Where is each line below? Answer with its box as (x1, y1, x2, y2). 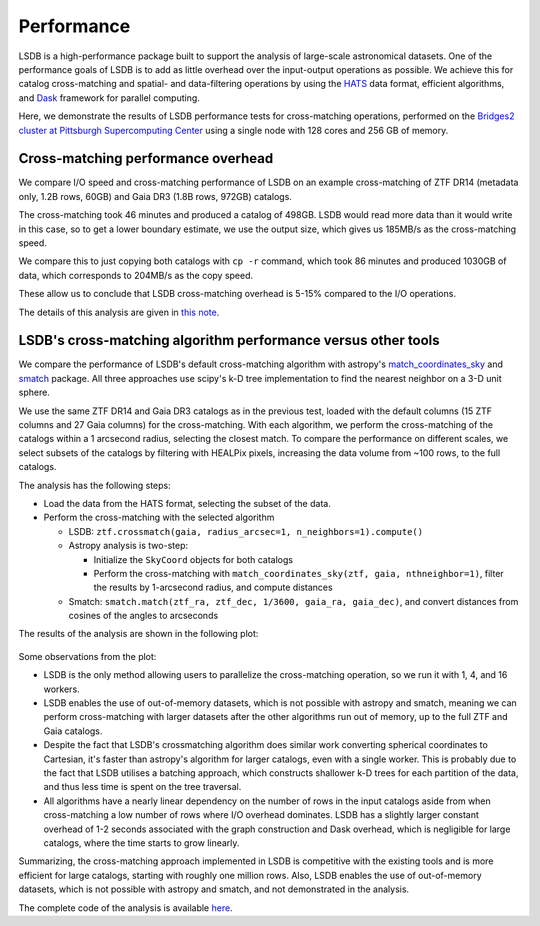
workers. (43, 683, 80, 695)
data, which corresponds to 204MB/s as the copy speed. (18, 269, 254, 281)
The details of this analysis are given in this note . (18, 306, 220, 318)
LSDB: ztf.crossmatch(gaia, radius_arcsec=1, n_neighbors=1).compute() (68, 525, 424, 537)
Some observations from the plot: (18, 650, 157, 662)
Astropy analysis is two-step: (68, 540, 189, 552)
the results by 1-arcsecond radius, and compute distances (93, 581, 334, 594)
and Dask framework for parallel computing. (18, 91, 200, 104)
